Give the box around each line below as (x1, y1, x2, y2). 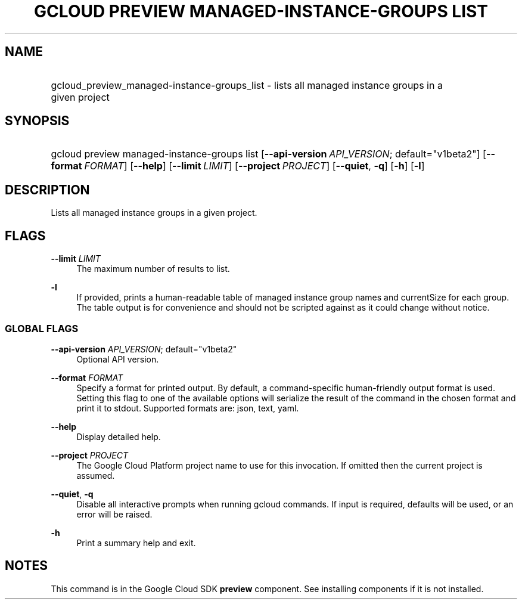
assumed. (76, 470, 115, 481)
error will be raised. (76, 509, 153, 519)
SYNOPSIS (5, 113, 70, 129)
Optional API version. (76, 354, 159, 364)
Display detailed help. (76, 431, 161, 442)
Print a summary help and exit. (76, 537, 196, 548)
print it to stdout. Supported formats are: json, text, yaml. (76, 402, 299, 413)
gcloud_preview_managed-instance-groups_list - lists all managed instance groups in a (51, 79, 443, 91)
